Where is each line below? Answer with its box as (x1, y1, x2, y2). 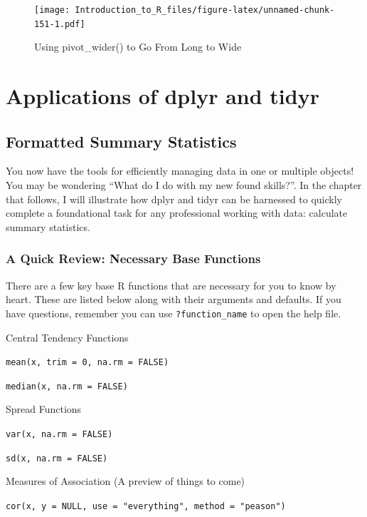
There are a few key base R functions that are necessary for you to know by (6, 277, 336, 292)
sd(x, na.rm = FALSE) (6, 453, 108, 464)
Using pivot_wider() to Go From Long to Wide (34, 39, 242, 54)
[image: (34, 5, 70, 15)
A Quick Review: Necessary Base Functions (6, 250, 261, 267)
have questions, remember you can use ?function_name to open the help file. (6, 305, 341, 320)
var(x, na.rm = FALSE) (6, 429, 113, 440)
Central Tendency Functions (6, 329, 129, 344)
